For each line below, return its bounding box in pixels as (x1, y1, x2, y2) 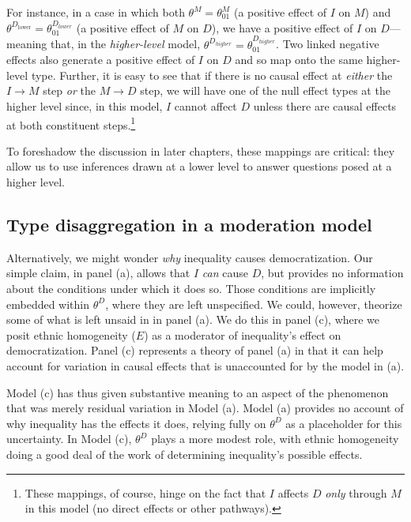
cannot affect (174, 98, 237, 115)
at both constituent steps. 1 (6, 114, 136, 133)
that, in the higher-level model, (50, 36, 201, 52)
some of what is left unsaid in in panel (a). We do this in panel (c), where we (6, 311, 380, 328)
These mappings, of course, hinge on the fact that (25, 484, 266, 501)
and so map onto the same (235, 51, 363, 68)
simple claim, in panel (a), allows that (6, 265, 190, 281)
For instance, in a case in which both (6, 4, 185, 20)
